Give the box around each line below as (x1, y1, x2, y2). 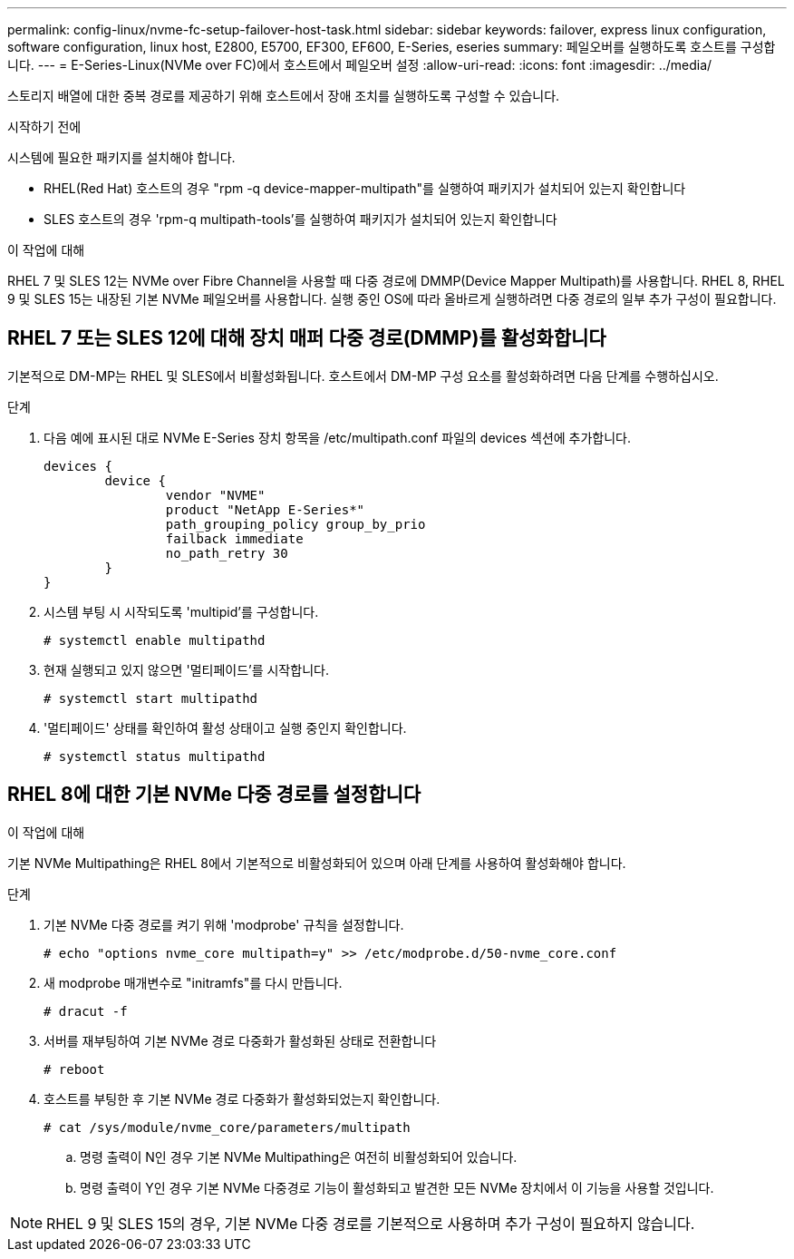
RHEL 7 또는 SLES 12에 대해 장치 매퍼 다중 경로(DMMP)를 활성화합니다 (7, 327, 606, 350)
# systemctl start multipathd (44, 690, 258, 706)
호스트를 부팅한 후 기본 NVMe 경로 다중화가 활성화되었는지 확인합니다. (44, 1090, 441, 1107)
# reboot (44, 1061, 105, 1077)
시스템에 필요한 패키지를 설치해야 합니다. (7, 150, 236, 165)
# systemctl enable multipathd (44, 632, 266, 648)
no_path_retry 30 (165, 545, 288, 561)
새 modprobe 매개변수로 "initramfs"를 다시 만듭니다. (44, 974, 343, 991)
